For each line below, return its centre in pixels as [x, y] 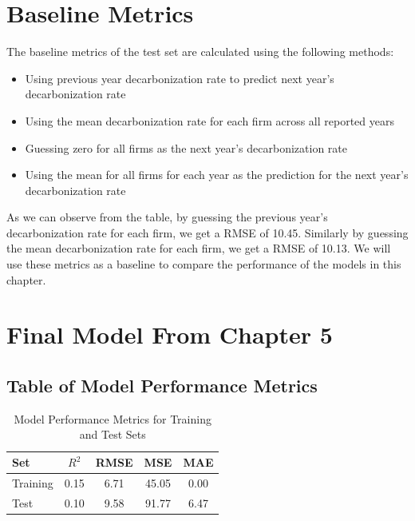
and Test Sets [113, 434]
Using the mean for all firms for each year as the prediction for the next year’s [217, 175]
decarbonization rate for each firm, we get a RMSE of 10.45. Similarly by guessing [207, 232]
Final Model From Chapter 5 [170, 334]
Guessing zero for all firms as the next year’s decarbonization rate [186, 147]
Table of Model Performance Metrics [162, 386]
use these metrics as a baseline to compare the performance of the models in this [204, 264]
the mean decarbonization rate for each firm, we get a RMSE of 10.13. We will [199, 248]
